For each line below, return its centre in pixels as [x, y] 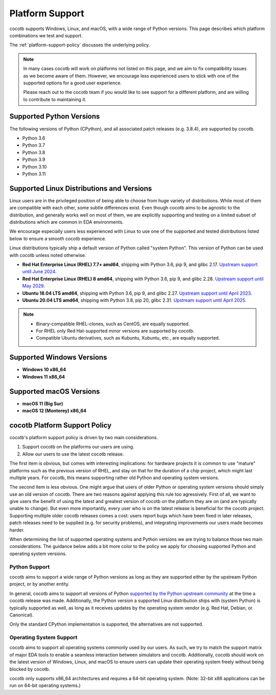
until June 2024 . [39, 272]
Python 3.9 [34, 160]
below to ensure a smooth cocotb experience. [58, 238]
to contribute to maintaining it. [55, 99]
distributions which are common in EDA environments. [66, 222]
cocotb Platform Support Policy [61, 425]
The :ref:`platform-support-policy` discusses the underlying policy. [80, 45]
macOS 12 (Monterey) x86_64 [54, 411]
